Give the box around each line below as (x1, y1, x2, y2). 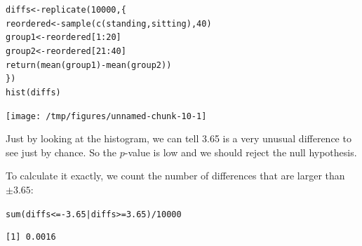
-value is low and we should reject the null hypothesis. (124, 144, 357, 159)
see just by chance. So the (6, 144, 117, 159)
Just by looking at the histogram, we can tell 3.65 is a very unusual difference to (6, 131, 351, 146)
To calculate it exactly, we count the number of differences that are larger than (6, 168, 345, 183)
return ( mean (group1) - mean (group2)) (6, 60, 172, 70)
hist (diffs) (6, 87, 61, 97)
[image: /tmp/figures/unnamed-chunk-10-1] (6, 111, 207, 121)
